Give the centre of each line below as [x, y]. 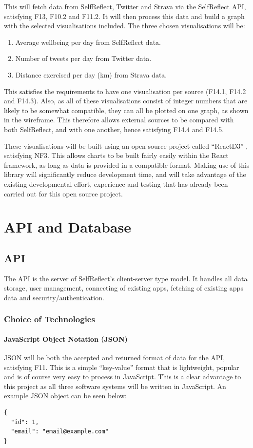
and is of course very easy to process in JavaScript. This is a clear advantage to [123, 377]
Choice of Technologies [49, 319]
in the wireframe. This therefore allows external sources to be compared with [119, 120]
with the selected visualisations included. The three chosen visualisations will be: [125, 26]
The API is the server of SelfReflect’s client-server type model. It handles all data [126, 278]
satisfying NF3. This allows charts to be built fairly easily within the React [116, 155]
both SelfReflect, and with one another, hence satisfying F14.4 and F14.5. [114, 129]
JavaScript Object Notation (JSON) [66, 339]
